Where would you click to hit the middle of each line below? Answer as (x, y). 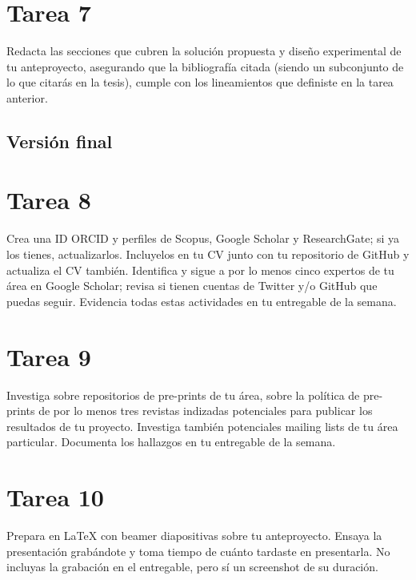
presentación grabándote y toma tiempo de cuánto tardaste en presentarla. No (198, 551)
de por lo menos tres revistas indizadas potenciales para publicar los (206, 411)
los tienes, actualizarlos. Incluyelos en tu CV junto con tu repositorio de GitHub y (208, 254)
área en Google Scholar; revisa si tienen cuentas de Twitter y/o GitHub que (192, 286)
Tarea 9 (49, 356)
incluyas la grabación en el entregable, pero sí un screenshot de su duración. (192, 567)
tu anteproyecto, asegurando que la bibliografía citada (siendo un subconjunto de (205, 66)
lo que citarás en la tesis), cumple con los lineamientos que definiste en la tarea (200, 82)
